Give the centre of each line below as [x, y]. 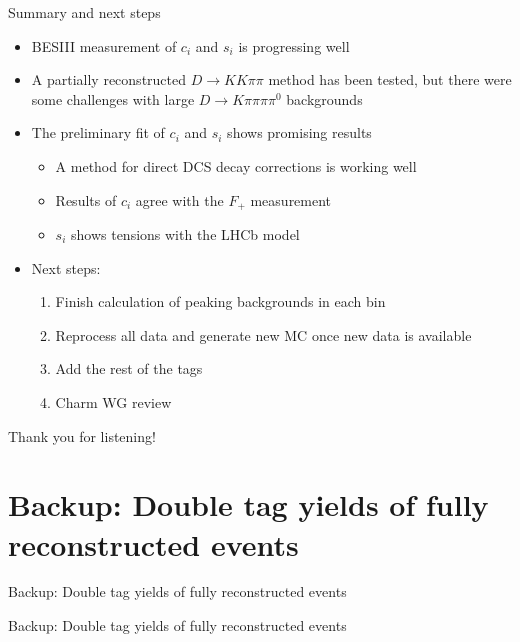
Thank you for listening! [82, 435]
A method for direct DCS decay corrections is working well [236, 165]
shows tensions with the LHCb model [185, 234]
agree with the [179, 199]
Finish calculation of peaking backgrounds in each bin [220, 301]
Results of [86, 199]
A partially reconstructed [109, 79]
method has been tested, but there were [390, 79]
